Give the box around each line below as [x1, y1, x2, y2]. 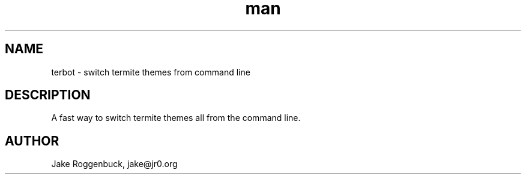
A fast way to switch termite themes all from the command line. [51, 113, 301, 123]
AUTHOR [5, 133, 59, 148]
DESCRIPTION [5, 87, 91, 103]
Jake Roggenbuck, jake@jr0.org [51, 159, 178, 169]
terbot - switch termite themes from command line [51, 66, 250, 77]
